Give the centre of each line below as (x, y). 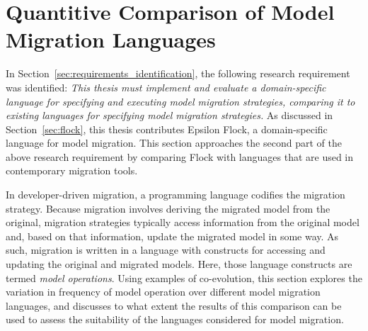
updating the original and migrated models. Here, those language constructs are (179, 264)
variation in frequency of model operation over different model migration (163, 292)
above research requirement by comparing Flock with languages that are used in (180, 156)
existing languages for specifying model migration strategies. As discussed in (169, 115)
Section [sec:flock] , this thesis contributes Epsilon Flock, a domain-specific (167, 129)
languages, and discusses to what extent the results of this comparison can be (174, 305)
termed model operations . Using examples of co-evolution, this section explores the (184, 277)
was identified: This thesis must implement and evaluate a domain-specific (166, 87)
